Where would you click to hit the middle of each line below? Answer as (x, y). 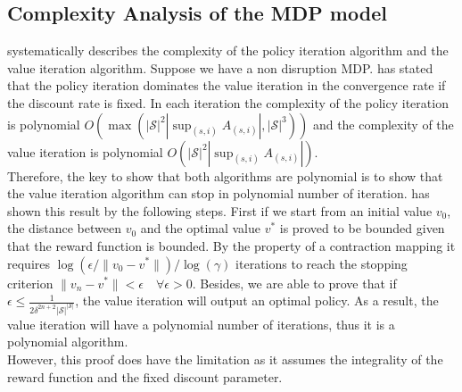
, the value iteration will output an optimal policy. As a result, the (257, 300)
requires (29, 263)
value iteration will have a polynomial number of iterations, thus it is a (201, 324)
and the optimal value (200, 228)
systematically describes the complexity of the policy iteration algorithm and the (228, 50)
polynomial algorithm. (68, 342)
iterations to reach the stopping (322, 263)
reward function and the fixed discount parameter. (145, 376)
